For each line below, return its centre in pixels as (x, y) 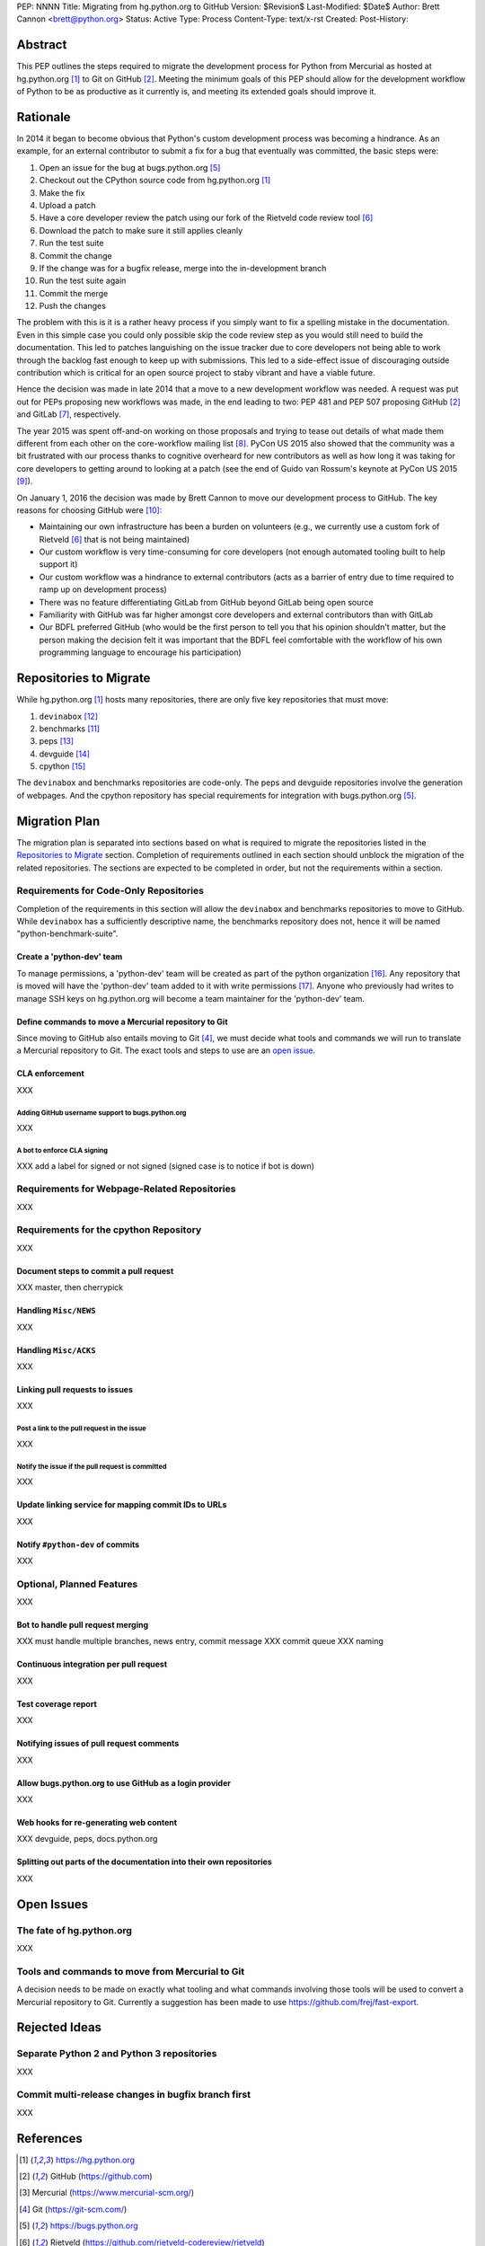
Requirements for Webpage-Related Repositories (126, 1189)
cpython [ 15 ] (62, 766)
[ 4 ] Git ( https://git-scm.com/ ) (73, 2209)
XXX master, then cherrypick (70, 1287)
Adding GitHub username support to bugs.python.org (101, 1113)
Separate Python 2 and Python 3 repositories (117, 2054)
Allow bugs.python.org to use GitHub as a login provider (123, 1782)
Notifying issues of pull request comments (98, 1744)
